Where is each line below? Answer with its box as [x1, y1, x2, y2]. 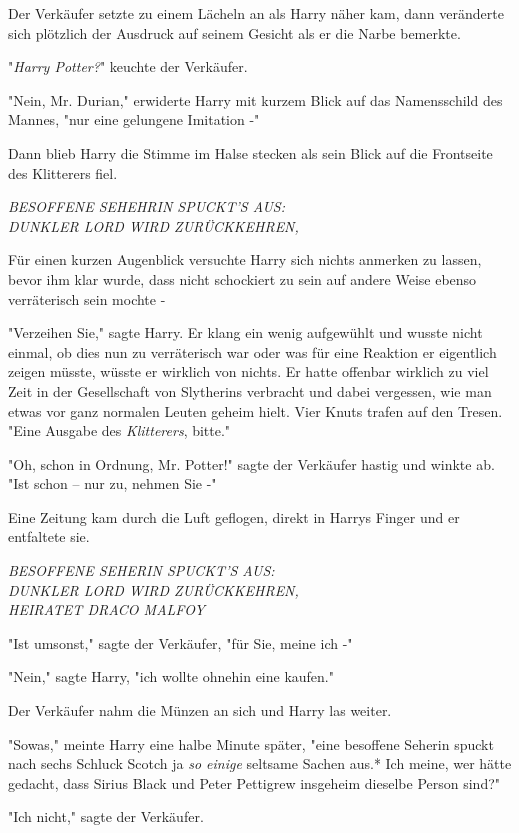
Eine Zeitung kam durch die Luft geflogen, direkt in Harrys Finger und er [8, 506, 460, 527]
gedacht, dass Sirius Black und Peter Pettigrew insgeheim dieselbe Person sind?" [8, 772, 501, 793]
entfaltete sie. [8, 526, 90, 547]
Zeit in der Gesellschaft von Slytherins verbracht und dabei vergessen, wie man [8, 380, 492, 401]
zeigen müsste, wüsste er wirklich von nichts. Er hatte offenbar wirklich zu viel [8, 361, 489, 382]
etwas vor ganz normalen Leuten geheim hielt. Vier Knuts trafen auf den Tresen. [8, 400, 503, 421]
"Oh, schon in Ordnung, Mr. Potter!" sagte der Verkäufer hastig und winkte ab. [8, 453, 495, 474]
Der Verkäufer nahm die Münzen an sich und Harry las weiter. [8, 700, 392, 721]
